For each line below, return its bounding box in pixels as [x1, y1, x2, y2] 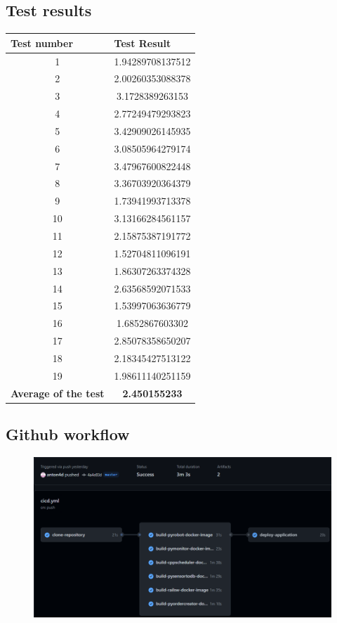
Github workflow [6, 423, 130, 445]
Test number [11, 35, 74, 50]
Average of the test [11, 385, 105, 400]
